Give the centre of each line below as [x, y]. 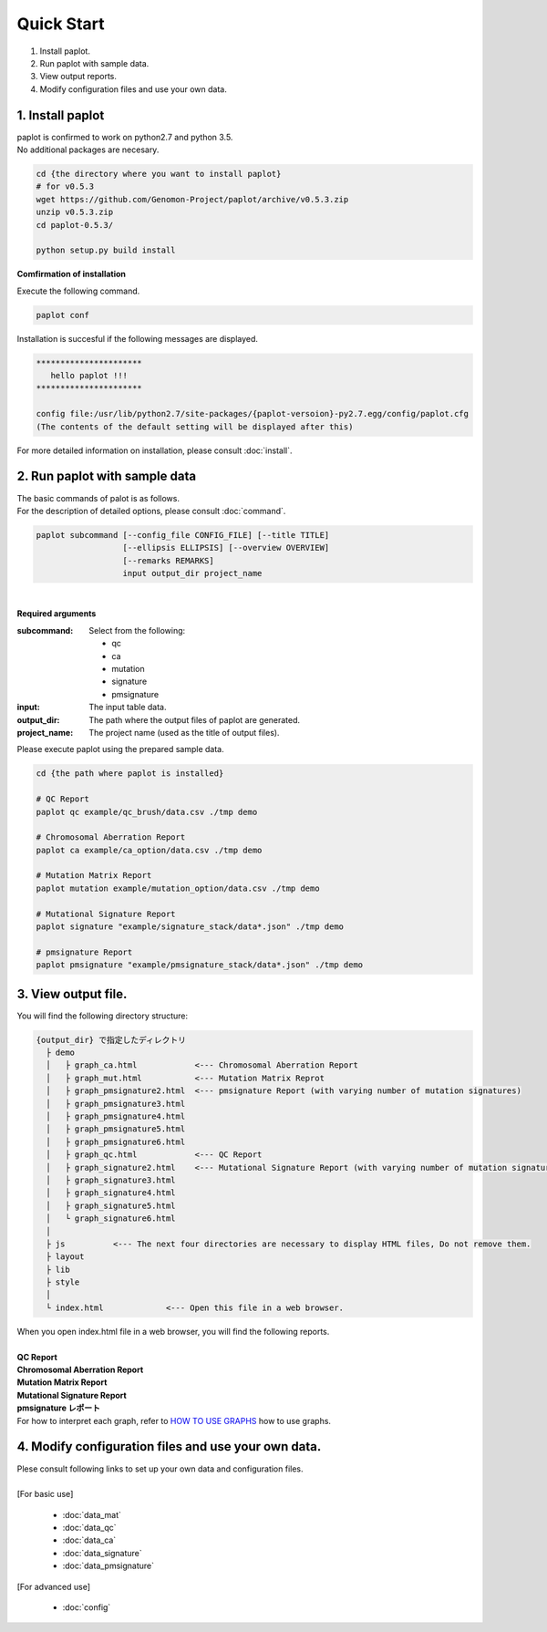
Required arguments [57, 614]
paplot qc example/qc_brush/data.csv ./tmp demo [147, 812]
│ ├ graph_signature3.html [111, 1180]
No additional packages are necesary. [88, 150]
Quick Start [61, 24]
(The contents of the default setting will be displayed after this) [195, 427]
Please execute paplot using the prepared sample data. [121, 749]
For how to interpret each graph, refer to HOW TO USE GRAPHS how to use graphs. [174, 1420]
